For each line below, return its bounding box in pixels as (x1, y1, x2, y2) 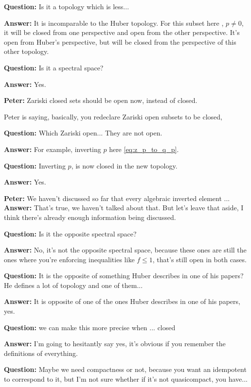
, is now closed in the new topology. (71, 160, 178, 170)
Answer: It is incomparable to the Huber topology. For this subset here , (4, 17, 224, 28)
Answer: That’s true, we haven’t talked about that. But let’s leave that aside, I (4, 202, 244, 213)
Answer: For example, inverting (4, 144, 101, 154)
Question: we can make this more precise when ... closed (4, 322, 176, 332)
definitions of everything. (4, 348, 78, 358)
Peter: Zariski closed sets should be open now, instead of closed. (4, 95, 197, 105)
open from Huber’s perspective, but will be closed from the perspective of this (4, 36, 236, 47)
